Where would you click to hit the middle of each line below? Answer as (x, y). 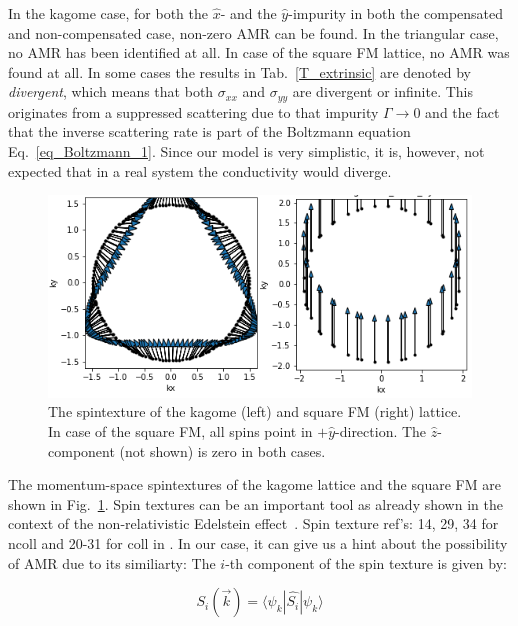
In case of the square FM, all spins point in (180, 430)
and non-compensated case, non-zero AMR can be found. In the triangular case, (253, 32)
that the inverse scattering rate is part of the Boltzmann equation (209, 131)
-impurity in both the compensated (396, 13)
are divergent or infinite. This (383, 91)
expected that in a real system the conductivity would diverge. (200, 170)
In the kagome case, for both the (108, 13)
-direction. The (381, 430)
